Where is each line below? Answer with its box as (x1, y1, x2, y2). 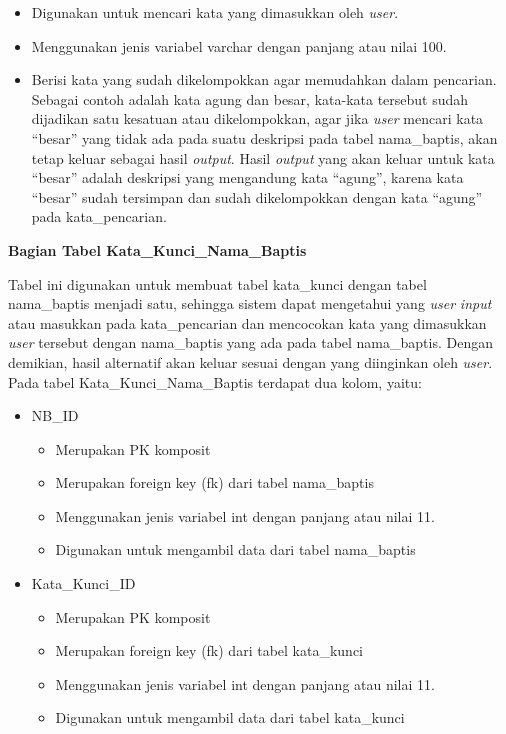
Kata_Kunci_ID (31, 573, 136, 594)
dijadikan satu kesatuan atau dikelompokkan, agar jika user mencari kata (31, 108, 484, 129)
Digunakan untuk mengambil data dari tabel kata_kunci (55, 707, 405, 728)
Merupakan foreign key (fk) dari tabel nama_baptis (55, 472, 374, 493)
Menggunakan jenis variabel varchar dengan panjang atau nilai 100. (31, 35, 447, 56)
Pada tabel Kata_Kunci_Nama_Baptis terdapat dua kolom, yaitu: (8, 371, 422, 392)
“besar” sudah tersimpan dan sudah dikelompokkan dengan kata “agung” (31, 186, 483, 207)
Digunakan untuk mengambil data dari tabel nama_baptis (55, 539, 416, 560)
